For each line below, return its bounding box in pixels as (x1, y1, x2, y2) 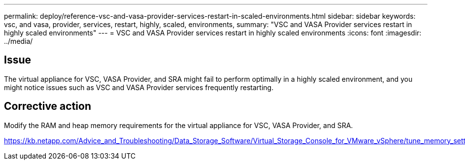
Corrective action (4, 100, 91, 113)
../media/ (4, 37, 33, 45)
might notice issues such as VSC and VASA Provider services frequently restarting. (4, 83, 274, 92)
